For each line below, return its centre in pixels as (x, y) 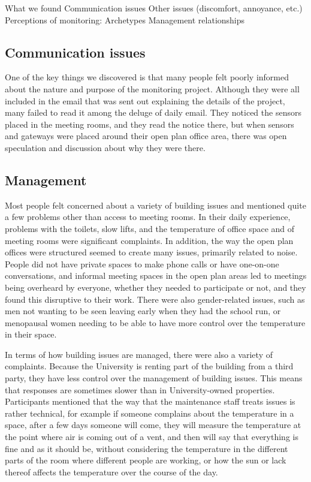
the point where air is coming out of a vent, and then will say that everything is (152, 437)
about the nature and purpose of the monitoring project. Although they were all (152, 88)
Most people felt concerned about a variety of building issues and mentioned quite (155, 205)
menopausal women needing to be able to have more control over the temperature (155, 322)
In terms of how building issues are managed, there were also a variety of (139, 354)
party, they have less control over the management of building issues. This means (154, 378)
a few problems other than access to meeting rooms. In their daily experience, (148, 217)
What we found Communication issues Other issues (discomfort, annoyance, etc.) (154, 8)
